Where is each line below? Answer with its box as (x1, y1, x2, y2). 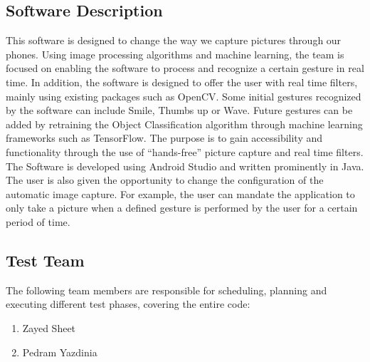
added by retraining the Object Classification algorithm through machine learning (6, 116, 363, 131)
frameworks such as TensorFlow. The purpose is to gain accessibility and (6, 130, 323, 145)
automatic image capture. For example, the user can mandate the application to (6, 186, 355, 201)
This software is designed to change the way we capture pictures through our (6, 33, 342, 48)
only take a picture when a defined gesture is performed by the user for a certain (6, 200, 358, 215)
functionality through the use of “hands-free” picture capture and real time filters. (6, 144, 364, 159)
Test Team (6, 249, 85, 271)
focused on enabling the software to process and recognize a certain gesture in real (6, 61, 364, 76)
